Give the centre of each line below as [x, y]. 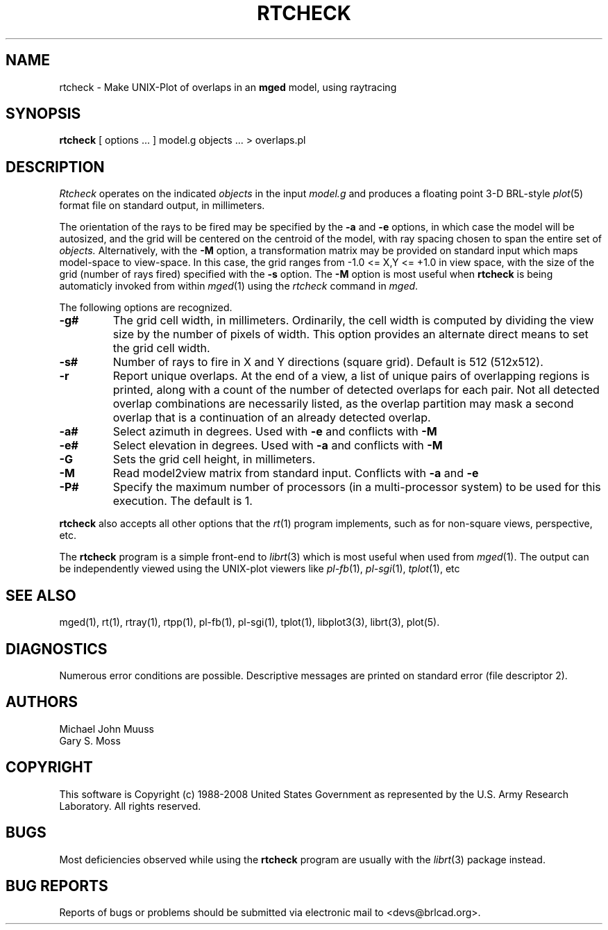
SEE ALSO [41, 595]
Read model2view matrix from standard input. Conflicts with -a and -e [296, 473]
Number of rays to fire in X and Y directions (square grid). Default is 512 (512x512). [328, 362]
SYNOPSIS [43, 114]
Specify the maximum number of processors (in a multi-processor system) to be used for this [357, 487]
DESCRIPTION [55, 167]
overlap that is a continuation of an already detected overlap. [272, 418]
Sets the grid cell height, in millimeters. [214, 459]
